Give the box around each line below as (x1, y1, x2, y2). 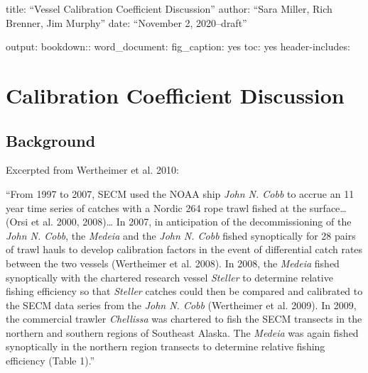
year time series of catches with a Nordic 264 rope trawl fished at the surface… (6, 200, 347, 215)
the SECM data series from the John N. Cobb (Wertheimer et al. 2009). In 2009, (6, 297, 357, 312)
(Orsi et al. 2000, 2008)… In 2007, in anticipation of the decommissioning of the (6, 214, 352, 229)
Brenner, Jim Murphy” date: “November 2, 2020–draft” (6, 15, 247, 30)
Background (6, 129, 96, 151)
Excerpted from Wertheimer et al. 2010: (6, 162, 179, 177)
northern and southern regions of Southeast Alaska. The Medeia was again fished (6, 325, 359, 340)
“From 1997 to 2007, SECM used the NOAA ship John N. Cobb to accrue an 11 (6, 186, 355, 201)
